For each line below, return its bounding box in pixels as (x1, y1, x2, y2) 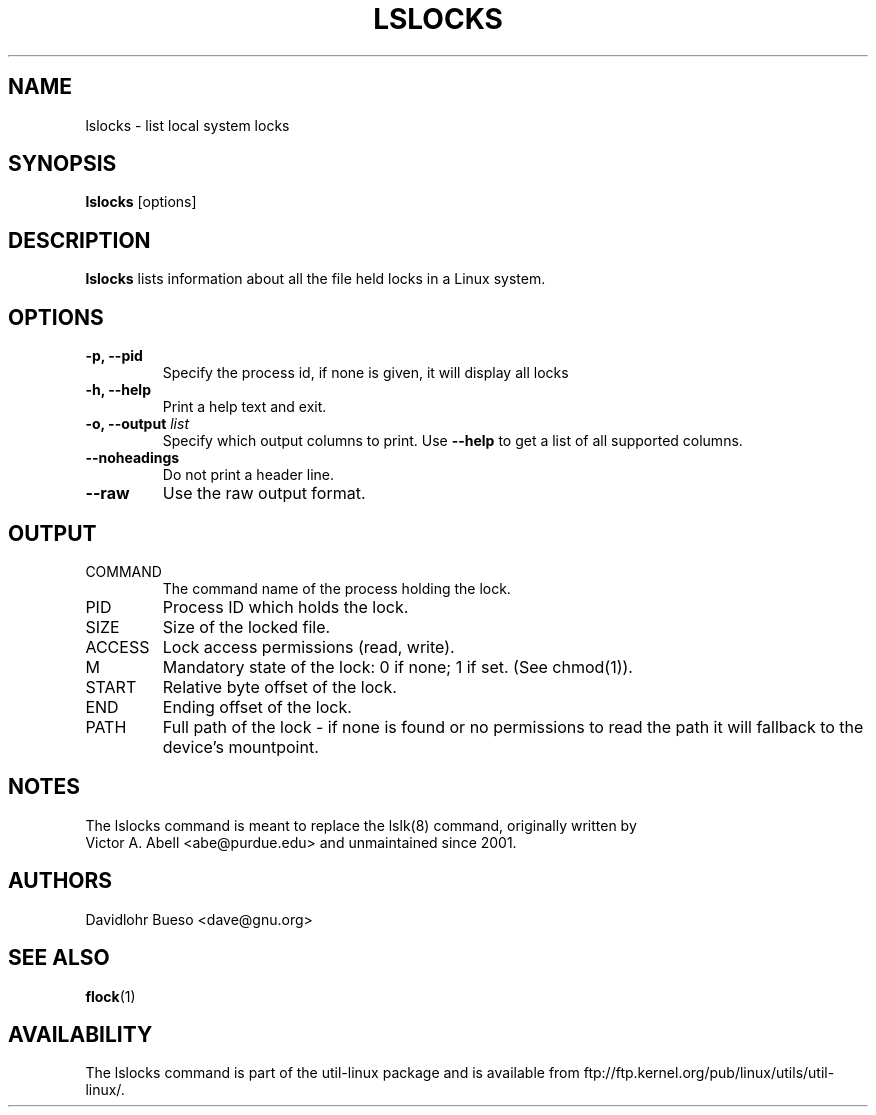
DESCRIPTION (8, 227, 151, 253)
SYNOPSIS (8, 151, 117, 177)
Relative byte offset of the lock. (162, 676, 397, 697)
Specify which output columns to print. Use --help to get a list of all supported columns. (162, 432, 743, 450)
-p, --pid (85, 347, 143, 365)
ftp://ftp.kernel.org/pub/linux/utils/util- (583, 1064, 835, 1082)
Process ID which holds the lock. (162, 596, 409, 617)
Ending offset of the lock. (162, 696, 352, 717)
